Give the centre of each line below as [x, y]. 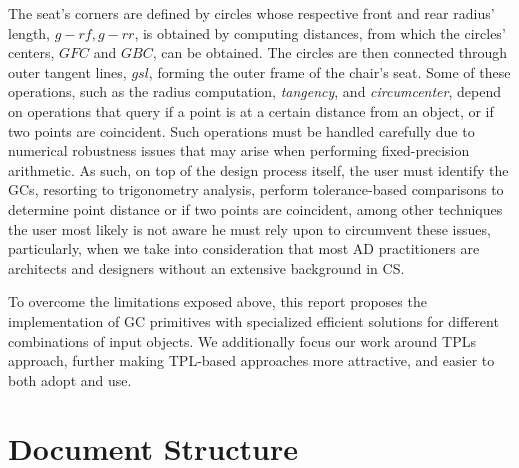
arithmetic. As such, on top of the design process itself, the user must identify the [258, 169]
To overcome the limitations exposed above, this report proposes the [217, 301]
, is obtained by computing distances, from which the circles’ [320, 32]
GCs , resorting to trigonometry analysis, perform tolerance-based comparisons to [256, 189]
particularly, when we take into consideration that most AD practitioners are [244, 248]
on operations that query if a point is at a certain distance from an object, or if [251, 110]
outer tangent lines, [67, 71]
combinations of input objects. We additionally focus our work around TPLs [242, 340]
